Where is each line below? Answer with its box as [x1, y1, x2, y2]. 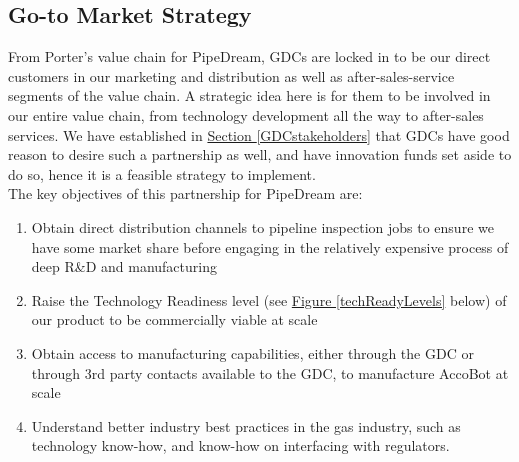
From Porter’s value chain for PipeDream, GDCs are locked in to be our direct [8, 46, 491, 67]
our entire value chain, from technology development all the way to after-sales [8, 104, 484, 125]
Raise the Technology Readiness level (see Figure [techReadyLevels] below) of [31, 289, 507, 310]
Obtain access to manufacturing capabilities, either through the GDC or [31, 342, 474, 363]
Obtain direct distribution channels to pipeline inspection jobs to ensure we [31, 216, 494, 237]
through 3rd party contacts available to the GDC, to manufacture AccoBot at [31, 362, 509, 383]
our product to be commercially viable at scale [31, 309, 318, 330]
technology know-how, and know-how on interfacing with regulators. [31, 435, 450, 456]
